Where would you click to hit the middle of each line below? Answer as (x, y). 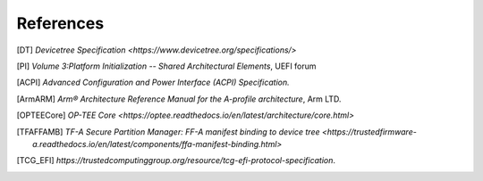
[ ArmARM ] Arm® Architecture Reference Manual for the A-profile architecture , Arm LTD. (179, 99)
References (60, 23)
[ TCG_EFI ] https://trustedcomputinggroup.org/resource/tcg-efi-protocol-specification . (176, 160)
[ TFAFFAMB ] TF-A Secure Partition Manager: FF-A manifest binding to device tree (169, 132)
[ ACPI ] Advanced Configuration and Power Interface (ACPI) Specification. (153, 82)
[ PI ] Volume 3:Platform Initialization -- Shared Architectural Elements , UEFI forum (166, 66)
